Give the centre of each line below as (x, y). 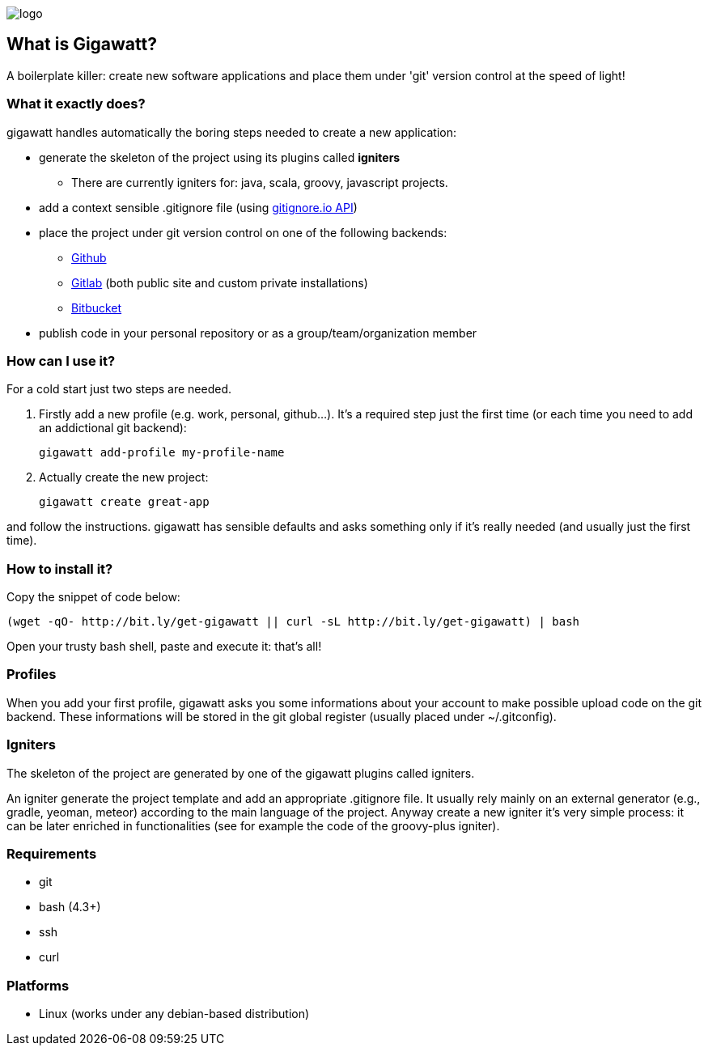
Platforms (38, 985)
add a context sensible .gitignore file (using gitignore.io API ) (198, 207)
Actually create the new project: (124, 477)
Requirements (52, 853)
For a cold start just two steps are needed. (119, 389)
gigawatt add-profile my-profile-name (162, 453)
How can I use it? (61, 361)
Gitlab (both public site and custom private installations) (220, 282)
